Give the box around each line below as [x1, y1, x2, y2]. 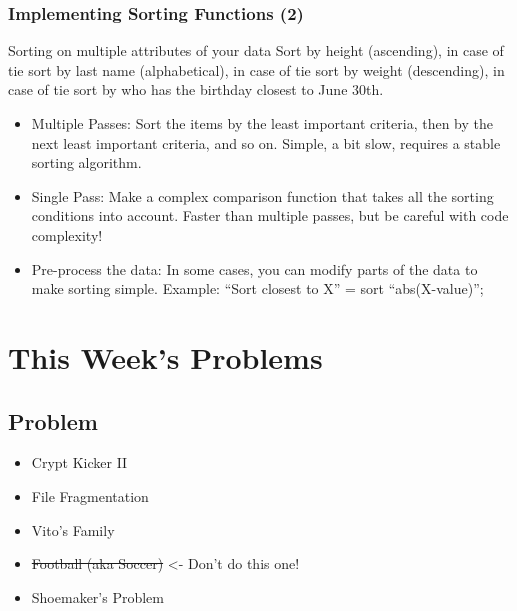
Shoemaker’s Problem [31, 586, 164, 607]
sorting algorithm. [31, 152, 142, 173]
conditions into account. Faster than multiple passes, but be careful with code [31, 205, 509, 226]
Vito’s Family [31, 519, 115, 540]
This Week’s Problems [8, 336, 323, 377]
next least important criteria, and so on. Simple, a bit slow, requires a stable [31, 132, 501, 153]
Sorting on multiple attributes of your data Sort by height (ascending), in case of [8, 40, 504, 61]
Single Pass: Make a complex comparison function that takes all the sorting [31, 185, 494, 206]
